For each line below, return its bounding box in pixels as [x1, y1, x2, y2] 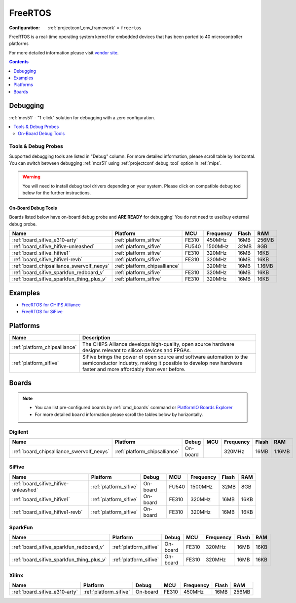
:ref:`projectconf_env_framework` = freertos [48, 25, 142, 31]
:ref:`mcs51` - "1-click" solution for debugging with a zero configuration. [9, 114, 155, 121]
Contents [9, 59, 29, 65]
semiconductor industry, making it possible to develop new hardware [82, 360, 243, 367]
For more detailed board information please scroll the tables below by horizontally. [35, 411, 203, 417]
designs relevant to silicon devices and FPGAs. [82, 347, 191, 354]
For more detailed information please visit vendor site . [9, 49, 119, 55]
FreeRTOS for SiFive [21, 309, 63, 315]
